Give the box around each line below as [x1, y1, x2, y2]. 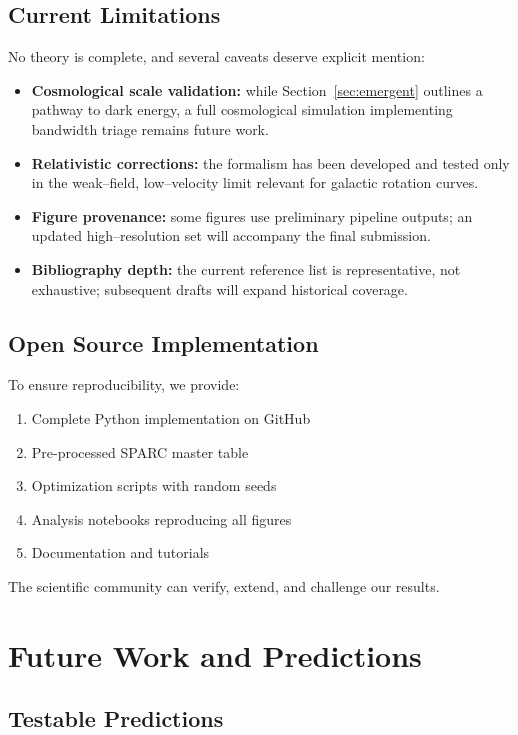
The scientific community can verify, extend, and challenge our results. [8, 575, 440, 596]
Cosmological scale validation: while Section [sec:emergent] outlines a [31, 79, 483, 100]
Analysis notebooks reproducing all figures [31, 508, 292, 529]
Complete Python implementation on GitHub [31, 407, 311, 428]
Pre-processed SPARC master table [31, 441, 249, 462]
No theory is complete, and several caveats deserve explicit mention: [8, 46, 425, 67]
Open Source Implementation [8, 327, 319, 358]
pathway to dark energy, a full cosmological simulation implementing [31, 99, 453, 120]
